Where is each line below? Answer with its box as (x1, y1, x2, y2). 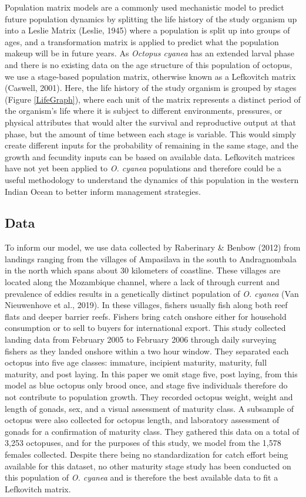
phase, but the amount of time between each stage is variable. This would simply (5, 127, 297, 140)
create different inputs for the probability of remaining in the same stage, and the (5, 139, 298, 151)
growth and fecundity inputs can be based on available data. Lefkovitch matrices (5, 150, 295, 163)
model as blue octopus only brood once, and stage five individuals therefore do (5, 379, 288, 391)
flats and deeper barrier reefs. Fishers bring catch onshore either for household (5, 310, 287, 322)
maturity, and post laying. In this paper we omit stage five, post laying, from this (5, 367, 298, 380)
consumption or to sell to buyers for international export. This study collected (5, 322, 286, 334)
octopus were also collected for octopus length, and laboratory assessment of (5, 414, 280, 426)
